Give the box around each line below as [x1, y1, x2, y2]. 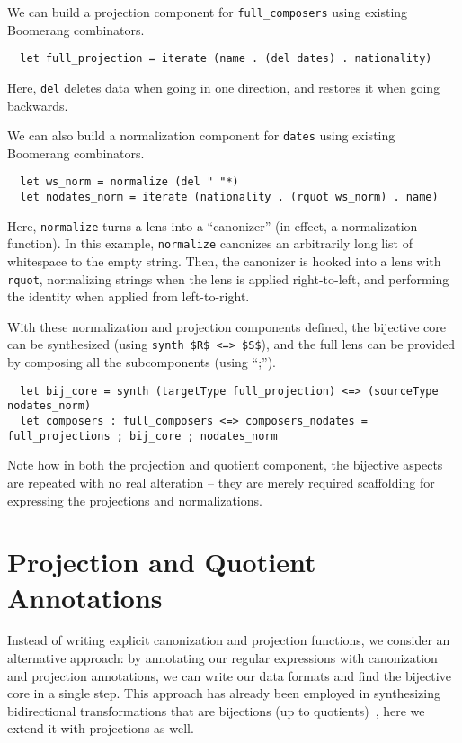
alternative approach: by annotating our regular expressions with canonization [7, 649, 438, 667]
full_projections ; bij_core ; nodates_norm [7, 429, 278, 443]
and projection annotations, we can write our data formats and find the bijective [7, 666, 451, 685]
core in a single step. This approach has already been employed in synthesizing [7, 684, 441, 703]
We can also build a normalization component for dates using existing [7, 126, 395, 145]
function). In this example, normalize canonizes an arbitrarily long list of [7, 234, 413, 253]
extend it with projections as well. [7, 719, 194, 738]
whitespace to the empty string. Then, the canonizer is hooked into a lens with [7, 252, 441, 271]
